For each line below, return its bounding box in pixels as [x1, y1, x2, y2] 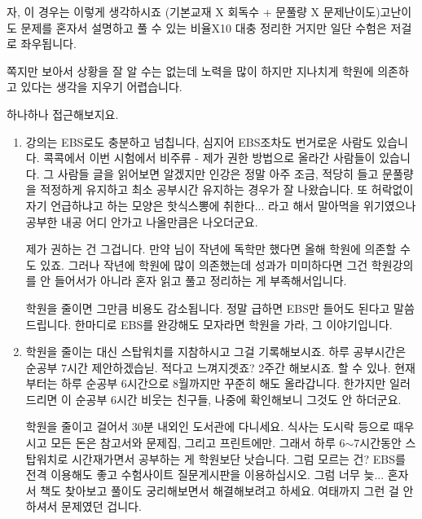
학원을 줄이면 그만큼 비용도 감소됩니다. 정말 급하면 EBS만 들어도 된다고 [25, 299, 390, 316]
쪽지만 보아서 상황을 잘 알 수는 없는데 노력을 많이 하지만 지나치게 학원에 [7, 62, 374, 79]
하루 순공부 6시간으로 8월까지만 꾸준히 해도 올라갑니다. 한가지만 [61, 375, 386, 392]
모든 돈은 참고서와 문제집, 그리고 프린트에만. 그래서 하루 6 [51, 434, 345, 451]
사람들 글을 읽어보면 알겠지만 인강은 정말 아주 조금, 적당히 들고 [57, 165, 379, 182]
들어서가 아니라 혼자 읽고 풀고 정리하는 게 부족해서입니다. [54, 272, 347, 289]
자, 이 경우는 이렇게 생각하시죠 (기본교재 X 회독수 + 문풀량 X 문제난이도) [7, 3, 380, 20]
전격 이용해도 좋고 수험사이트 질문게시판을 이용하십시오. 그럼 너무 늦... [25, 466, 385, 483]
